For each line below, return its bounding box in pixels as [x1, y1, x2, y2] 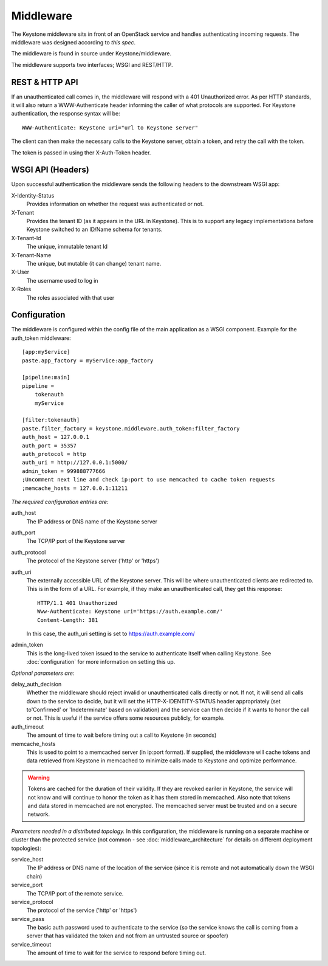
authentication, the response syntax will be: [11, 110, 121, 117]
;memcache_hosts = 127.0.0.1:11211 [22, 485, 128, 492]
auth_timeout [11, 723, 44, 730]
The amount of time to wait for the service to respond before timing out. [26, 949, 207, 957]
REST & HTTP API [11, 77, 78, 88]
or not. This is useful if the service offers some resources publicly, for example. [26, 714, 225, 722]
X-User [11, 268, 30, 276]
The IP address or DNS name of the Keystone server [26, 517, 158, 525]
